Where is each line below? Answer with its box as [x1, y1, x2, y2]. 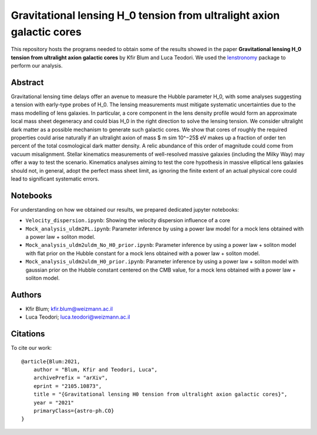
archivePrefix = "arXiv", [33, 374, 109, 382]
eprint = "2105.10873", [33, 383, 102, 389]
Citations [11, 329, 45, 339]
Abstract [11, 77, 44, 88]
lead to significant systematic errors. [11, 175, 100, 182]
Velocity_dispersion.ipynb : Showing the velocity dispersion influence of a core [25, 217, 230, 224]
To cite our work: [11, 344, 52, 352]
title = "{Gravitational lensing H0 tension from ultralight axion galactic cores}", [33, 391, 288, 398]
